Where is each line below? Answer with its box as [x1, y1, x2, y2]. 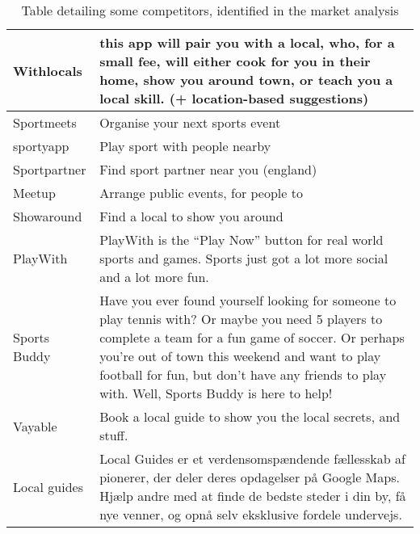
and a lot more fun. [99, 267, 209, 286]
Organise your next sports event [99, 113, 281, 132]
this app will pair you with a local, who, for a [99, 33, 395, 52]
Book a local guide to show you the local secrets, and [99, 407, 401, 426]
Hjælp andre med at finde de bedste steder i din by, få [99, 486, 406, 505]
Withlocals [13, 61, 82, 80]
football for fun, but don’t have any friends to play [99, 365, 387, 384]
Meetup [13, 183, 56, 202]
